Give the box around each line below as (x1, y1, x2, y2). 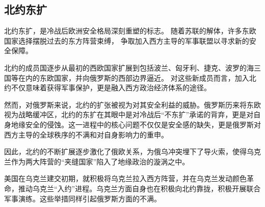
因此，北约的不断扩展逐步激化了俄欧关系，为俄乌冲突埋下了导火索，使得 (4, 146, 247, 157)
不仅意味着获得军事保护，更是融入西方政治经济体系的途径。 (11, 82, 211, 93)
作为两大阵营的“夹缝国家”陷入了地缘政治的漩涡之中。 (11, 156, 190, 166)
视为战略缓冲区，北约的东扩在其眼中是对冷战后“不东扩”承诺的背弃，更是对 (4, 109, 254, 120)
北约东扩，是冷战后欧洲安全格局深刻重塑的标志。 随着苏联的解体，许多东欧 (4, 25, 256, 36)
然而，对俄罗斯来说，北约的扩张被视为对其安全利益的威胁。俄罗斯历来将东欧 (4, 99, 261, 110)
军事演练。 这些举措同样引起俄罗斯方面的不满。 (4, 193, 161, 203)
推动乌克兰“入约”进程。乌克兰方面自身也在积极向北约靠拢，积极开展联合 (18, 183, 261, 193)
